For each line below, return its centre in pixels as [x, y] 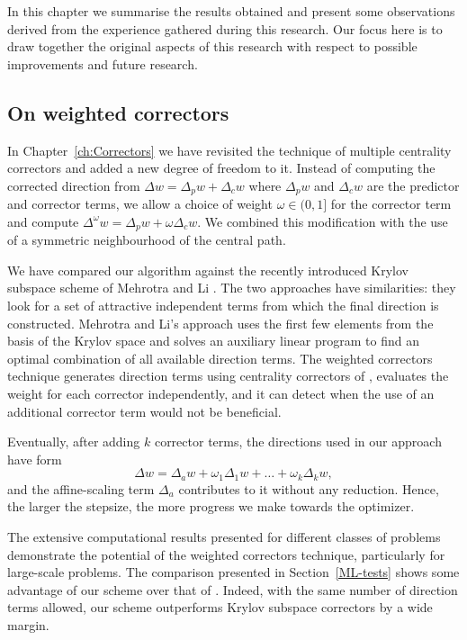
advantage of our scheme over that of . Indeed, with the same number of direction [233, 589]
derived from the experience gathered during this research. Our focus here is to [225, 28]
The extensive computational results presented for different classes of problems [224, 537]
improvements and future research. [103, 63]
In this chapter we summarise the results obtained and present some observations [231, 11]
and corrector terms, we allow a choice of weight [140, 204]
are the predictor [413, 185]
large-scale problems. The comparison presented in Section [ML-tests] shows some [233, 572]
